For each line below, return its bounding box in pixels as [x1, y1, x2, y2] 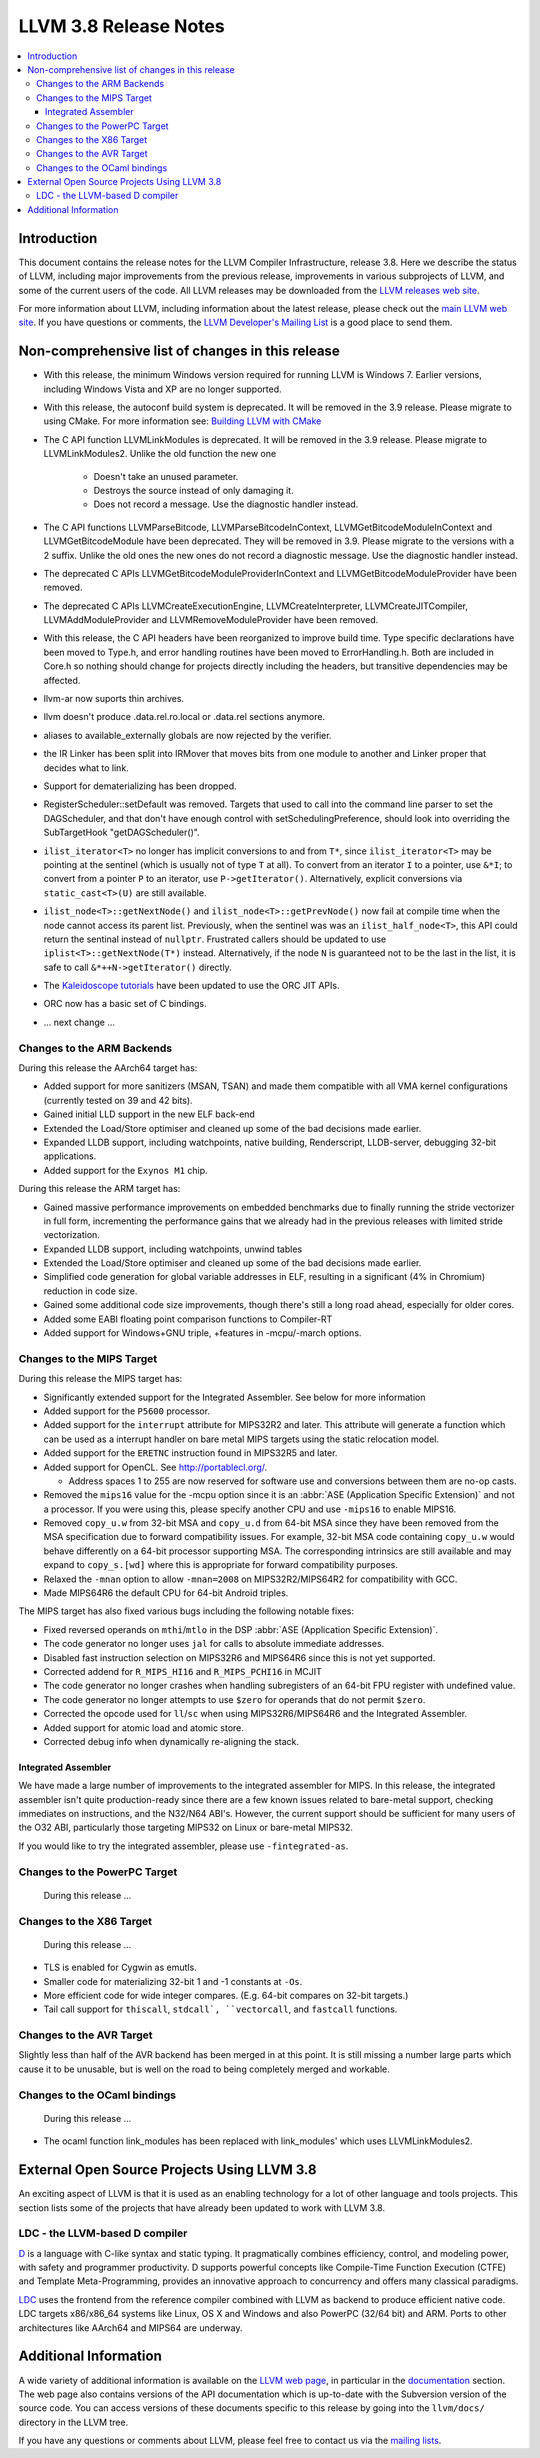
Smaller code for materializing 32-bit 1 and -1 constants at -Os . [43, 1975, 303, 1987]
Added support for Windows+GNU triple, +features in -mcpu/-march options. [43, 1327, 362, 1339]
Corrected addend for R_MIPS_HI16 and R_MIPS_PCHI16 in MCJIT [43, 1665, 322, 1677]
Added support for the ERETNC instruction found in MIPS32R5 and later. [43, 1447, 338, 1459]
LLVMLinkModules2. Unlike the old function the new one [43, 448, 277, 460]
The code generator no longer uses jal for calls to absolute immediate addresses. [43, 1638, 385, 1650]
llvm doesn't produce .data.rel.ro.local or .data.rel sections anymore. [43, 711, 325, 723]
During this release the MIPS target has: [18, 1373, 183, 1385]
